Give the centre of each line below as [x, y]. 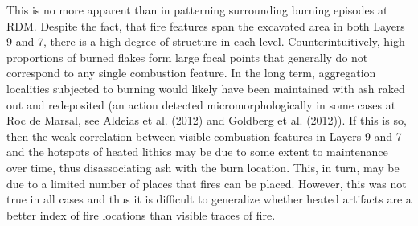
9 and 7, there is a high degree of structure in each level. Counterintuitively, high [206, 41]
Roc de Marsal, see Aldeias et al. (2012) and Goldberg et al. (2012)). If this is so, [207, 120]
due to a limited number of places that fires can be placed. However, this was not [207, 183]
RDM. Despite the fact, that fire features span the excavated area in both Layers [206, 25]
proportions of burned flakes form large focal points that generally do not [187, 57]
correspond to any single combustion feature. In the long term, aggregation [191, 73]
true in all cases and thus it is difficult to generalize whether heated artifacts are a [209, 199]
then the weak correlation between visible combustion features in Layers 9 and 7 [204, 136]
